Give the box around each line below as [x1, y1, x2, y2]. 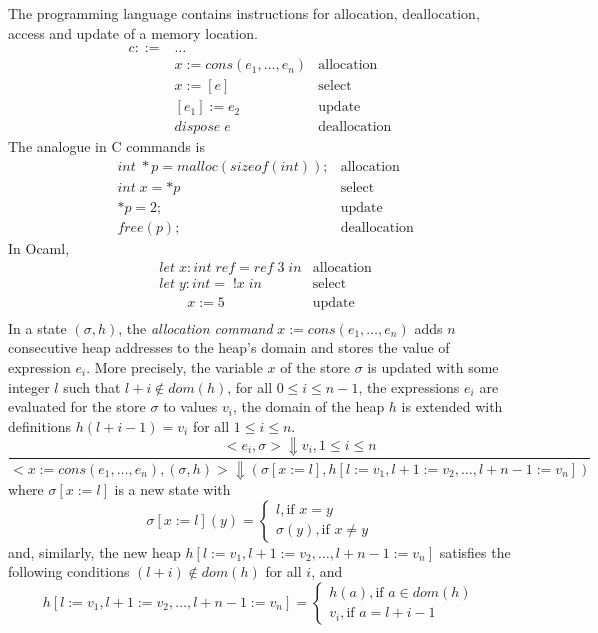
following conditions [8, 561, 130, 582]
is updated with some [367, 356, 499, 377]
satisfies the [439, 541, 511, 562]
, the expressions [358, 376, 460, 397]
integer [8, 376, 50, 397]
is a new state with [114, 479, 231, 500]
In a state [8, 317, 67, 338]
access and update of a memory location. [8, 22, 258, 43]
